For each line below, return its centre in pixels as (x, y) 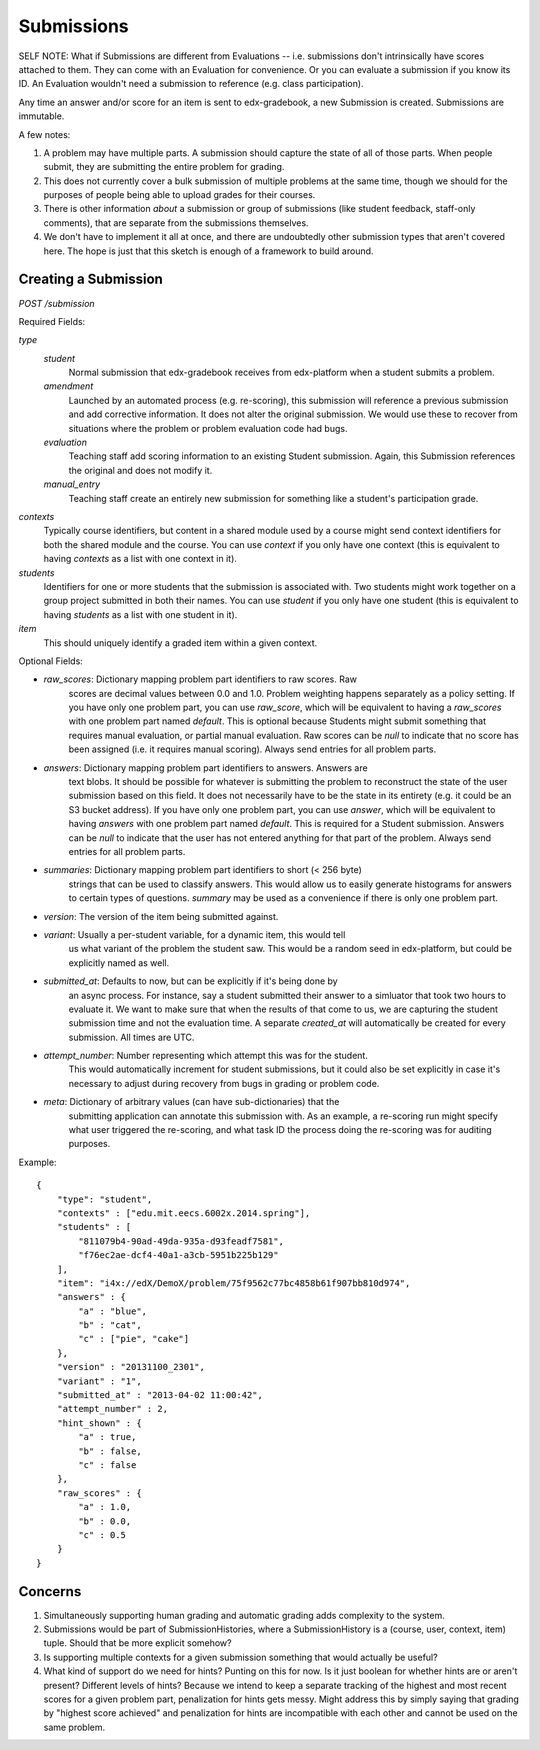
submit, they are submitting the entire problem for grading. (164, 167)
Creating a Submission (91, 279)
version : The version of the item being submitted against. (161, 916)
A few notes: (44, 134)
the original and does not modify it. (140, 470)
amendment (68, 386)
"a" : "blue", (113, 1311)
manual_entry (72, 484)
